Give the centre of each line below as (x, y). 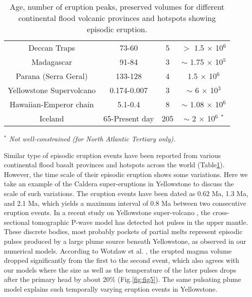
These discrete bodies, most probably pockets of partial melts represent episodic (123, 231)
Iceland (52, 118)
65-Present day (129, 118)
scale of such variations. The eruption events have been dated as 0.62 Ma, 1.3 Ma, (126, 193)
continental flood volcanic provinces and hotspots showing (117, 18)
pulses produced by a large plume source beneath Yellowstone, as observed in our (125, 241)
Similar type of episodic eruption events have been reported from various (112, 155)
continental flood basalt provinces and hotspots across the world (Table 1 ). (114, 165)
